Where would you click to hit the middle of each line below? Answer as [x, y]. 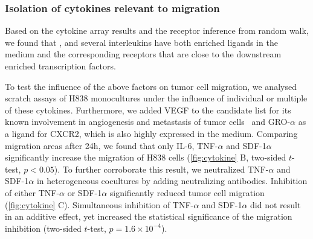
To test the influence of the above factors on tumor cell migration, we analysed [151, 86]
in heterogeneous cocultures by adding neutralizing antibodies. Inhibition [172, 181]
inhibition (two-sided [43, 228]
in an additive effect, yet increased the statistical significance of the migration [149, 216]
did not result [276, 204]
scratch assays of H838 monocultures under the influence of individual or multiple [156, 98]
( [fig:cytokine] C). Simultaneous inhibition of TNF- [99, 204]
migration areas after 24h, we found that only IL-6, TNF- [111, 145]
